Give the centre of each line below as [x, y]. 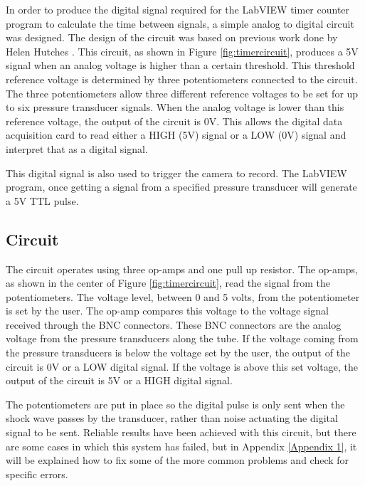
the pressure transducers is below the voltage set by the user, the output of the [178, 353]
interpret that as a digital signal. [77, 148]
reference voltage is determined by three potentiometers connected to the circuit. [182, 79]
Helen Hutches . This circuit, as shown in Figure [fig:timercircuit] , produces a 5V [182, 51]
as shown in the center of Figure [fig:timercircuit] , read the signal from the [168, 283]
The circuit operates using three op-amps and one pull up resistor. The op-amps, [182, 269]
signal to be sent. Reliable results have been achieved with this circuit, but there [181, 432]
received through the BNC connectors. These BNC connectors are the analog [174, 324]
